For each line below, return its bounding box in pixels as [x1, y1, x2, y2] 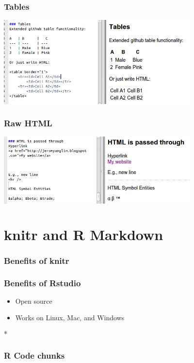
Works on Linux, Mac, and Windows [15, 312, 125, 322]
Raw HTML [4, 117, 52, 129]
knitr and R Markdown [4, 224, 163, 244]
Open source [15, 296, 52, 306]
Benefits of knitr [4, 255, 69, 267]
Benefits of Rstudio [4, 277, 81, 289]
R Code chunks [4, 349, 65, 361]
